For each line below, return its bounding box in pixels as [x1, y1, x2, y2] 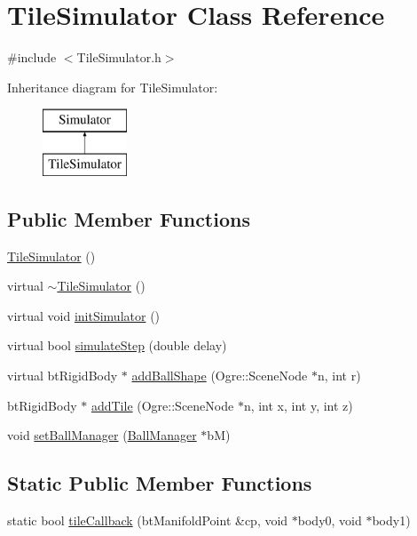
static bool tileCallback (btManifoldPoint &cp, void [7, 511, 288, 530]
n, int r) [317, 366, 361, 385]
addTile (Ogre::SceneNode [90, 396, 234, 414]
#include [7, 48, 57, 67]
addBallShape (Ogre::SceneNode [131, 366, 308, 385]
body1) [372, 511, 411, 530]
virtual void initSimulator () [7, 306, 161, 324]
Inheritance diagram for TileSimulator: [7, 77, 218, 96]
